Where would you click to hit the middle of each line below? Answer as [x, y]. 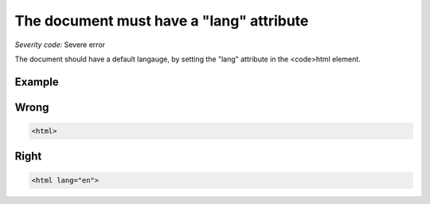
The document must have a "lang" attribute [162, 21]
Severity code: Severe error [60, 45]
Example [37, 82]
